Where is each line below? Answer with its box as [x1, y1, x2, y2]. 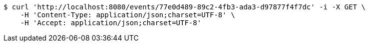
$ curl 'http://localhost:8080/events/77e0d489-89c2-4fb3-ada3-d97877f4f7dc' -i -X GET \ [3, 3, 366, 11]
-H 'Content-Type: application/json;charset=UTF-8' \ [20, 11, 235, 19]
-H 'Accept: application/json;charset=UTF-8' [20, 19, 202, 27]
